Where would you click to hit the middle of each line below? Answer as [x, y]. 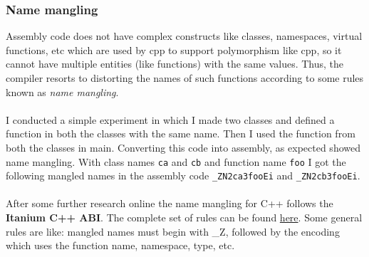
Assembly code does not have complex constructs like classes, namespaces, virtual [184, 36]
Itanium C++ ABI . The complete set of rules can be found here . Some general [184, 217]
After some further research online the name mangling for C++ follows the [170, 203]
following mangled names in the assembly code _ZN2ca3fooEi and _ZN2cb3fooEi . [183, 175]
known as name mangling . [62, 91]
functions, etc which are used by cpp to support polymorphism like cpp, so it [174, 49]
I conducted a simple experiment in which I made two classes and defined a [170, 119]
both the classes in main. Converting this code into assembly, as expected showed [183, 147]
